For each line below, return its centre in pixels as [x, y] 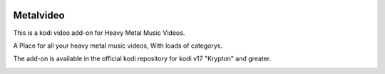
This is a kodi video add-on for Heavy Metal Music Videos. [99, 33]
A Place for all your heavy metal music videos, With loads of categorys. [118, 46]
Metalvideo [39, 15]
